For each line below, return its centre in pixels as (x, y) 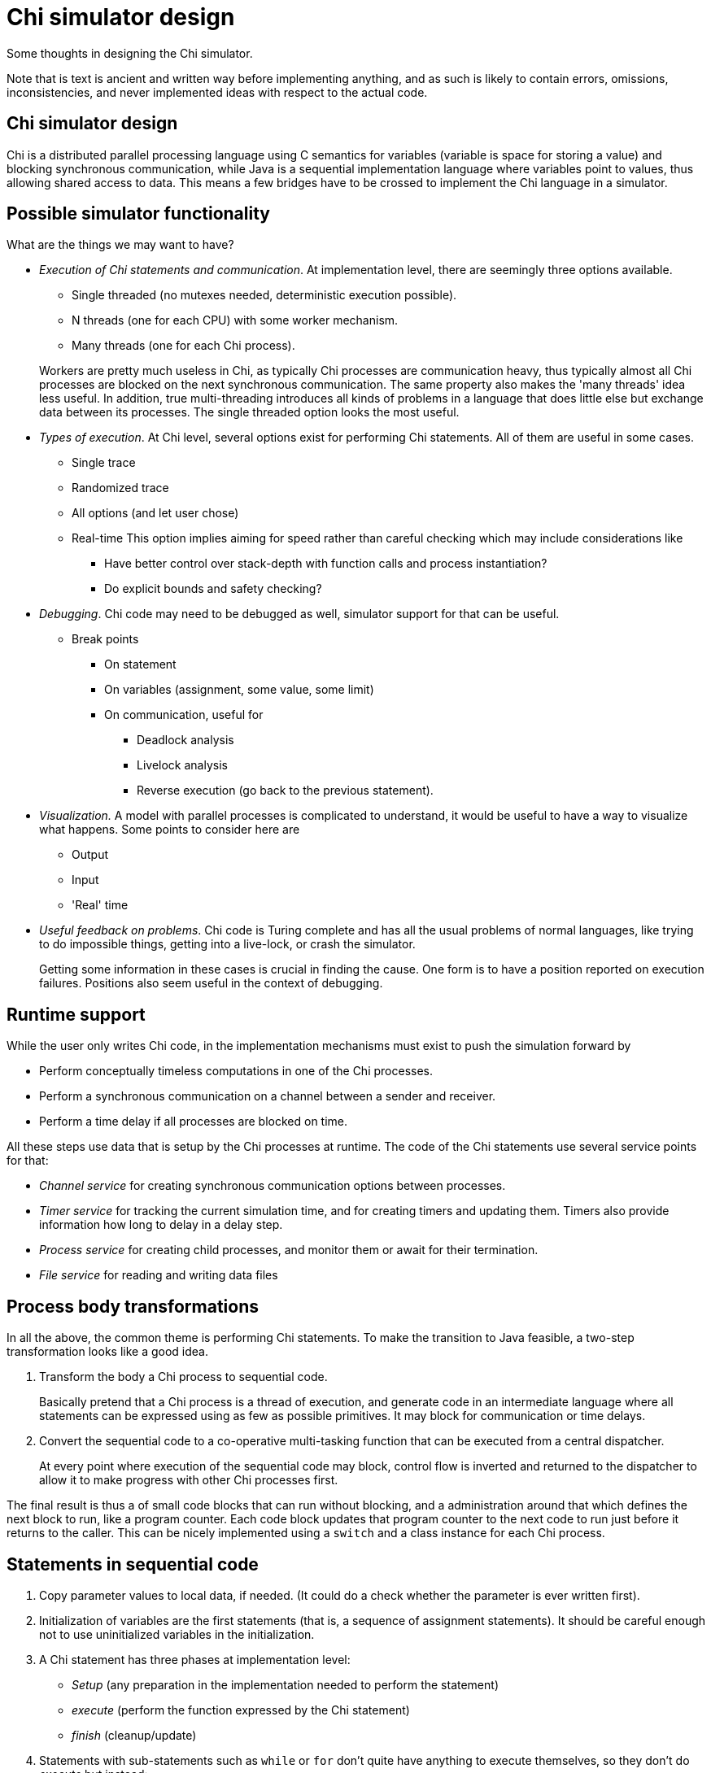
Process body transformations (133, 1306)
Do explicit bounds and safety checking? (213, 589)
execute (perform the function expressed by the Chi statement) (241, 1710)
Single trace (104, 463)
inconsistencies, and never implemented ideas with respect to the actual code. (217, 92)
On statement (140, 664)
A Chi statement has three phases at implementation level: (195, 1659)
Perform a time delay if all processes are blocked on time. (194, 1122)
